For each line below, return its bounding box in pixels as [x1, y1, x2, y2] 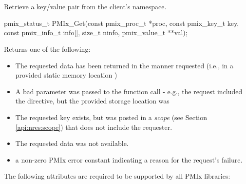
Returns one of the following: [4, 43, 91, 54]
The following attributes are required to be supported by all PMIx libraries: [4, 171, 230, 181]
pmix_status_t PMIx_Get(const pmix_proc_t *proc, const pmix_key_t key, [4, 18, 239, 28]
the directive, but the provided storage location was [15, 96, 170, 106]
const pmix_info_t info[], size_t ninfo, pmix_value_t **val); [4, 27, 188, 38]
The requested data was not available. [15, 138, 129, 148]
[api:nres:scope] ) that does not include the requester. [15, 122, 172, 132]
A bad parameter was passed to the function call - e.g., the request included [15, 86, 243, 96]
